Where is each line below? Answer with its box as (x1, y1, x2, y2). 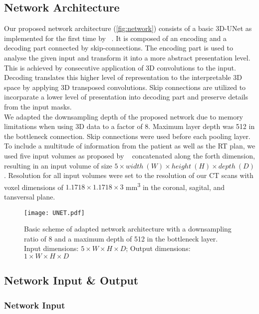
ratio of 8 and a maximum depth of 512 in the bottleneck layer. (24, 233, 218, 243)
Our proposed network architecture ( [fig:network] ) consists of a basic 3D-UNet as (4, 23, 252, 33)
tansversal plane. (4, 191, 55, 201)
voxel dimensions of (4, 181, 63, 192)
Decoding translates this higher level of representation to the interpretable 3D (4, 72, 242, 82)
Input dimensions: (24, 243, 79, 253)
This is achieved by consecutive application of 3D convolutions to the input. (4, 62, 236, 72)
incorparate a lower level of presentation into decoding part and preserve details (4, 91, 248, 102)
